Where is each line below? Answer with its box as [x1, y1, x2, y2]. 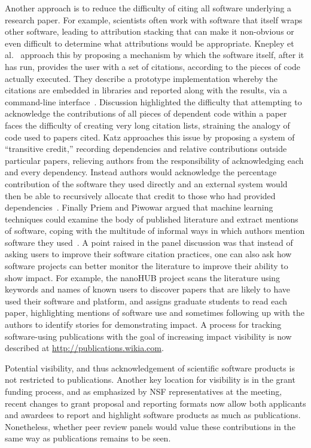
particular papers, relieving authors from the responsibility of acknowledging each [5, 154, 304, 166]
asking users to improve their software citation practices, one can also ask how [5, 248, 292, 260]
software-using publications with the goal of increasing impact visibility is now [5, 330, 292, 342]
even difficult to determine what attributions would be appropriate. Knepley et [5, 36, 294, 49]
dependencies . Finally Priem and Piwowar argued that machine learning [5, 201, 273, 214]
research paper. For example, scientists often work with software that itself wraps [5, 13, 303, 26]
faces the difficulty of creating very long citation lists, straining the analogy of [5, 118, 290, 131]
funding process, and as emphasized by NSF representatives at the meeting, [5, 385, 282, 397]
